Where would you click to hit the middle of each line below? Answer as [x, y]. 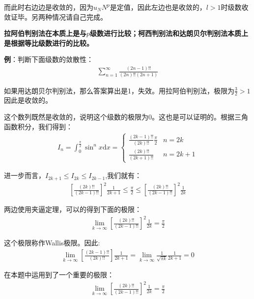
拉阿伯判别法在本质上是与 [45, 33]
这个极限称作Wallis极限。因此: [52, 243]
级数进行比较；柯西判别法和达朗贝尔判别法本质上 [169, 33]
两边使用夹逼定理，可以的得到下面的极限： [73, 209]
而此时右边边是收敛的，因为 [49, 7]
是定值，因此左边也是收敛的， [158, 7]
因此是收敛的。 [28, 100]
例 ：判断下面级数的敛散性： [49, 59]
